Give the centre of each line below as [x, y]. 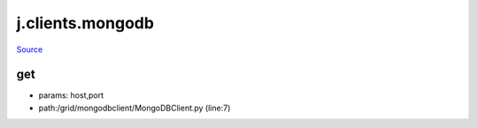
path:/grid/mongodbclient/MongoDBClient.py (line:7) [135, 108]
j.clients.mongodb [85, 23]
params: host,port [71, 95]
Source [30, 49]
